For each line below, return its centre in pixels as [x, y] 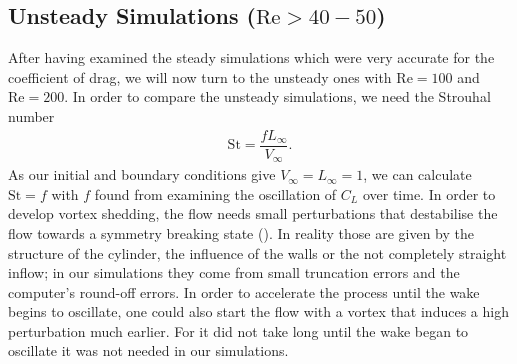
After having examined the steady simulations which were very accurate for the [251, 57]
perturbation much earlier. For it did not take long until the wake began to [238, 330]
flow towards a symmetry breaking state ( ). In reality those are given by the [241, 232]
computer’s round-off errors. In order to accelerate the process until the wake [244, 291]
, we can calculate [417, 174]
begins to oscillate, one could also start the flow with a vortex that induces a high [258, 311]
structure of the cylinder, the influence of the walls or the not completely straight [257, 252]
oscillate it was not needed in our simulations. [148, 350]
